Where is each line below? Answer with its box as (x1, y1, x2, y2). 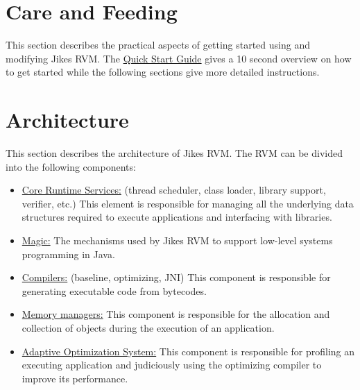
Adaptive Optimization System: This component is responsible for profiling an (22, 344, 355, 358)
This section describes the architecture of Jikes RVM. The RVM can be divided (6, 146, 343, 160)
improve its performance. (22, 371, 128, 385)
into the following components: (6, 159, 136, 173)
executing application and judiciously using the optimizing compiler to (22, 357, 322, 372)
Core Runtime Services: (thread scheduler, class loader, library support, (22, 183, 326, 197)
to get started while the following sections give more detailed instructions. (6, 65, 320, 79)
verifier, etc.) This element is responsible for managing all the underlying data (22, 196, 354, 210)
